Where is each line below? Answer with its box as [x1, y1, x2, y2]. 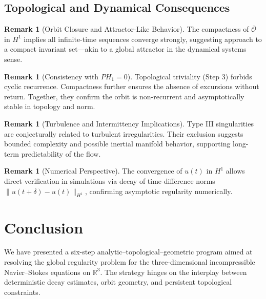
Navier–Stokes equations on [4, 266, 91, 277]
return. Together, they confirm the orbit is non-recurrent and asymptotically [4, 91, 244, 101]
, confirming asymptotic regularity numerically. [85, 185, 233, 196]
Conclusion [4, 217, 84, 238]
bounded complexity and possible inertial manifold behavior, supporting [4, 138, 231, 149]
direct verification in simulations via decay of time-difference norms [4, 175, 215, 186]
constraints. [4, 286, 40, 297]
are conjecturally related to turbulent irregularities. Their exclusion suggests [4, 128, 243, 139]
